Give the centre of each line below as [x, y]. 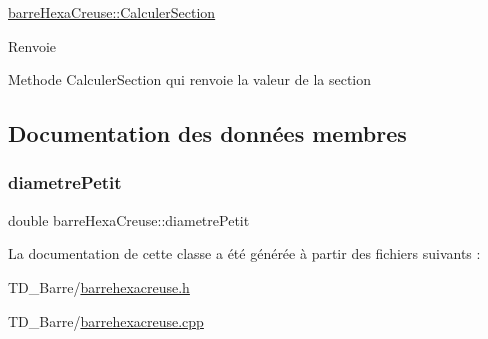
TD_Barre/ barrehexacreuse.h [99, 286]
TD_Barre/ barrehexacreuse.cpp [106, 320]
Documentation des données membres [207, 133]
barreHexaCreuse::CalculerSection [112, 12]
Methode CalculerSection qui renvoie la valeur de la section [190, 79]
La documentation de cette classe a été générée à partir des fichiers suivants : [244, 253]
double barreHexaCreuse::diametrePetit [129, 219]
